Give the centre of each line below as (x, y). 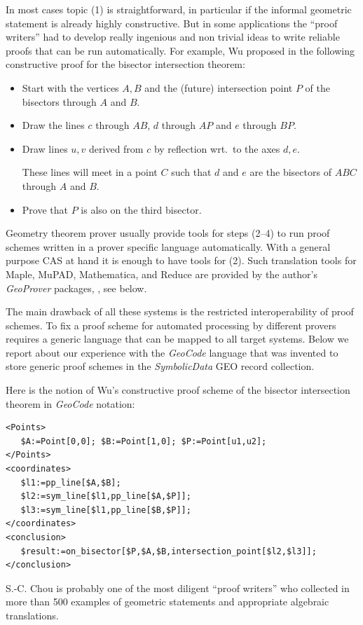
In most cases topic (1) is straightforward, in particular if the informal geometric (179, 9)
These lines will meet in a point (90, 172)
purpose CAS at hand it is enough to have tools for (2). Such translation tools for (181, 260)
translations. (32, 615)
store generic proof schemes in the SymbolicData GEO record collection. (160, 366)
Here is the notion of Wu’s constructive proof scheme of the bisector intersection (178, 390)
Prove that (45, 209)
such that (191, 172)
